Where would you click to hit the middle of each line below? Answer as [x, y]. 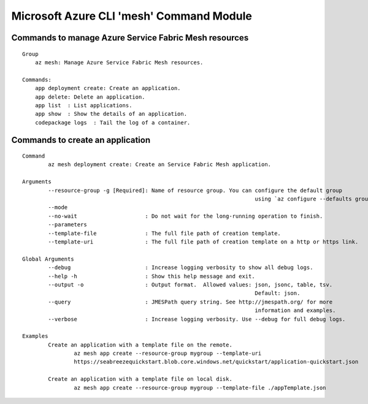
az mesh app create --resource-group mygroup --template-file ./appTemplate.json [200, 387]
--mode [58, 208]
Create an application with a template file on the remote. [140, 345]
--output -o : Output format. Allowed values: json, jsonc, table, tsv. [190, 284]
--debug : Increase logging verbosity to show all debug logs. [181, 268]
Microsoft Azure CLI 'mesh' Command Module [132, 16]
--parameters [67, 225]
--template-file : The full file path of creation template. [165, 233]
